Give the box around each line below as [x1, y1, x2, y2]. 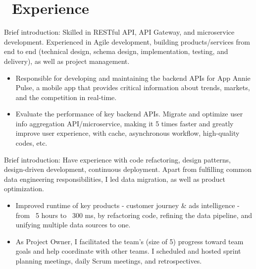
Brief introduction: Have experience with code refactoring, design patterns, [4, 154, 231, 164]
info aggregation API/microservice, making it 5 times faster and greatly [15, 118, 234, 128]
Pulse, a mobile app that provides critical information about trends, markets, [15, 82, 250, 93]
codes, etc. [15, 138, 48, 148]
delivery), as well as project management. [4, 55, 130, 66]
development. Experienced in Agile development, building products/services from [4, 36, 250, 47]
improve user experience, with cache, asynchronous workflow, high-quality [15, 128, 240, 138]
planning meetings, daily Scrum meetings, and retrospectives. [15, 256, 202, 266]
